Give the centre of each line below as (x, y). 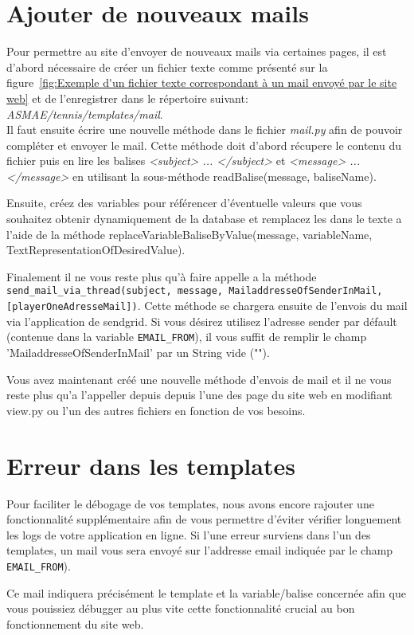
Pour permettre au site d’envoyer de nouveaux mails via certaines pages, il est (197, 51)
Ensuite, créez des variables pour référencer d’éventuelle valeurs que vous (184, 203)
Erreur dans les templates (151, 465)
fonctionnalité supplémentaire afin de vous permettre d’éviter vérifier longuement (204, 519)
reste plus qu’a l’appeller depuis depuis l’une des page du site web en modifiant (199, 395)
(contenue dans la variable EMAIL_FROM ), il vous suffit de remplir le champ (187, 337)
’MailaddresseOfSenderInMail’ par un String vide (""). (138, 352)
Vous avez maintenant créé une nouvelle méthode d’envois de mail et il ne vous (199, 379)
